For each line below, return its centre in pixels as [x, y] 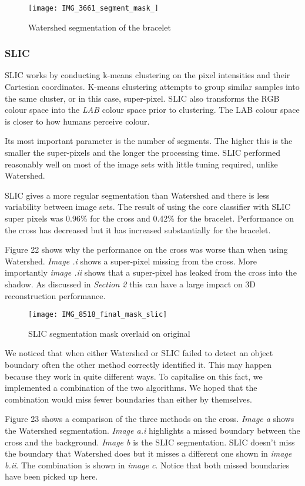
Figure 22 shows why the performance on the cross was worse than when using [146, 249]
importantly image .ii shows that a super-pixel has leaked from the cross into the [151, 272]
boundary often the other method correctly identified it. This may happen [138, 364]
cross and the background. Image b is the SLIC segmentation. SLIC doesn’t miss [150, 442]
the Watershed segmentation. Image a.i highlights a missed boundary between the [152, 430]
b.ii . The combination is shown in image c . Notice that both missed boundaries [147, 465]
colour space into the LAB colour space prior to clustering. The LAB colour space [152, 110]
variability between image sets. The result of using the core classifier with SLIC [148, 207]
